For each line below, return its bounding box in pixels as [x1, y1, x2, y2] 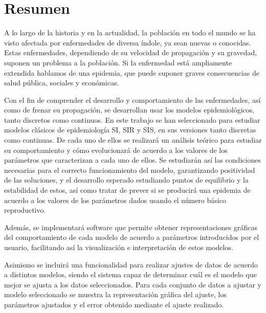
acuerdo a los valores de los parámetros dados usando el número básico [4, 194, 226, 205]
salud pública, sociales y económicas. [4, 77, 119, 88]
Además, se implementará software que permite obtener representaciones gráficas [4, 221, 257, 232]
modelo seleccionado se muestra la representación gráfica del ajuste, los [4, 289, 227, 300]
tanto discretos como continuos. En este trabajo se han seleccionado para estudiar [4, 114, 260, 125]
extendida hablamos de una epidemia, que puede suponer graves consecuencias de [4, 67, 259, 78]
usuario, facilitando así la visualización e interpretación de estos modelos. [4, 242, 233, 252]
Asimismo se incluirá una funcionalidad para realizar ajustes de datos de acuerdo [4, 259, 258, 270]
